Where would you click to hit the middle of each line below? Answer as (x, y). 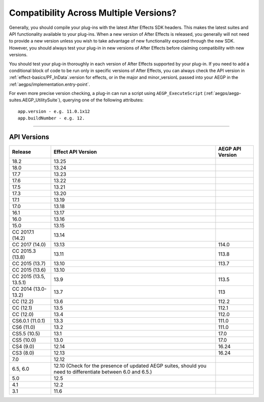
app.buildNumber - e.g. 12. (51, 118)
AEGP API (230, 149)
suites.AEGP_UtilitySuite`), (35, 100)
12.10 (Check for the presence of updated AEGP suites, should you (130, 366)
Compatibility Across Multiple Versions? (93, 13)
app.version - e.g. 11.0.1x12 (54, 111)
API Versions (29, 137)
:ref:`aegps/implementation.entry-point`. (50, 84)
